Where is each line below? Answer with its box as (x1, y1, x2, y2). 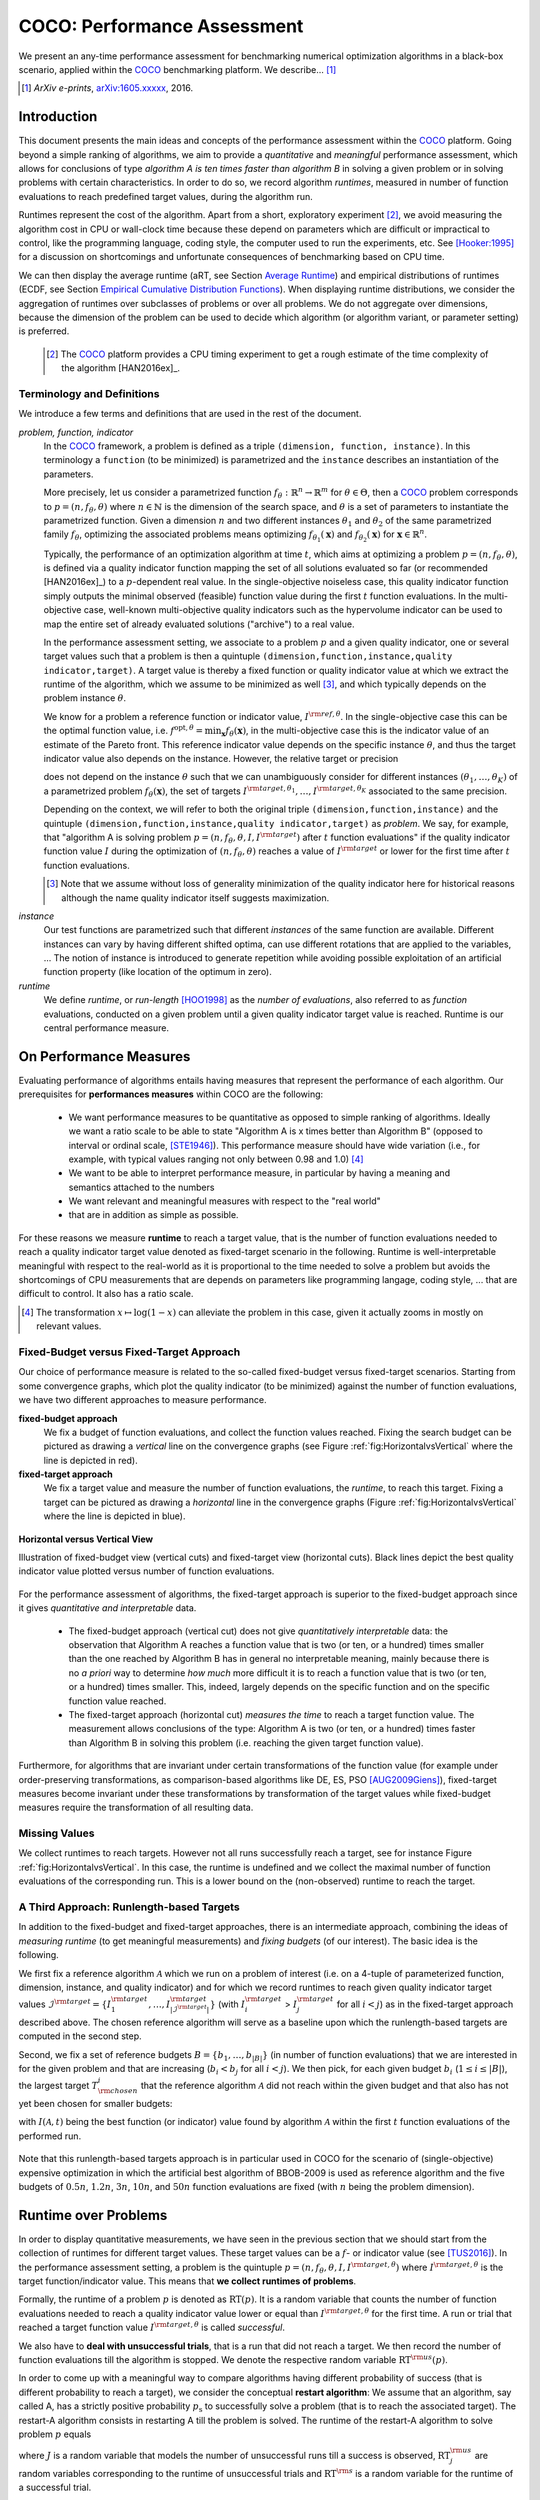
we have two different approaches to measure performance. (18, 1394, 267, 1406)
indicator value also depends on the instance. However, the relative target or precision (43, 753, 399, 765)
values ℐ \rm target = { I (18, 1997, 112, 2010)
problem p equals (18, 2428, 92, 2440)
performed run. (18, 2130, 82, 2142)
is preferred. (18, 325, 70, 337)
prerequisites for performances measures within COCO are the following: (18, 1088, 324, 1100)
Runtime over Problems (18, 2206, 168, 2224)
